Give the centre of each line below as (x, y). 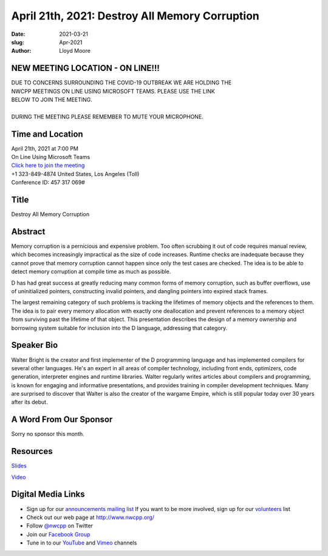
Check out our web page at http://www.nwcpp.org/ (91, 517)
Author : (21, 51)
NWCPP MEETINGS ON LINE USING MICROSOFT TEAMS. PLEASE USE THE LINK (113, 91)
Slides (19, 466)
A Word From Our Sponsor (62, 420)
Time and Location (47, 134)
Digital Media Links (48, 494)
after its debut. (29, 402)
